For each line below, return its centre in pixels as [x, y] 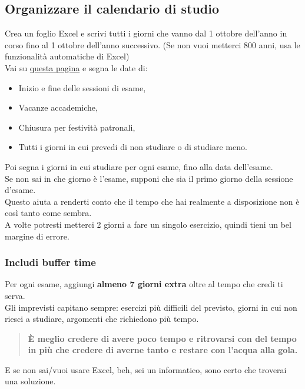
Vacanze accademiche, [58, 107]
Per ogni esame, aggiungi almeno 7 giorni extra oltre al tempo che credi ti [144, 284]
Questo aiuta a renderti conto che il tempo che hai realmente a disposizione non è [152, 201]
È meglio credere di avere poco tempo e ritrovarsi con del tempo [162, 338]
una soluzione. [30, 381]
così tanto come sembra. [48, 213]
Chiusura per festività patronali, [77, 127]
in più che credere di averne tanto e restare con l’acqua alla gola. [163, 350]
